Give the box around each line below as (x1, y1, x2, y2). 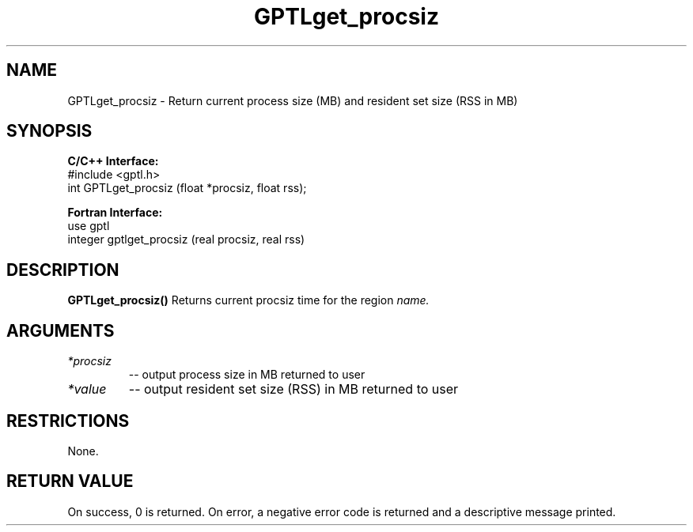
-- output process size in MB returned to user (128, 368, 365, 382)
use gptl (67, 219, 110, 233)
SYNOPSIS (6, 121, 93, 141)
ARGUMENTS (6, 320, 115, 341)
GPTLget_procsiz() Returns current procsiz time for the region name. (67, 293, 430, 308)
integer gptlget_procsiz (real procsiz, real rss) (67, 232, 305, 247)
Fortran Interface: (67, 206, 163, 220)
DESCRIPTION (6, 259, 119, 280)
